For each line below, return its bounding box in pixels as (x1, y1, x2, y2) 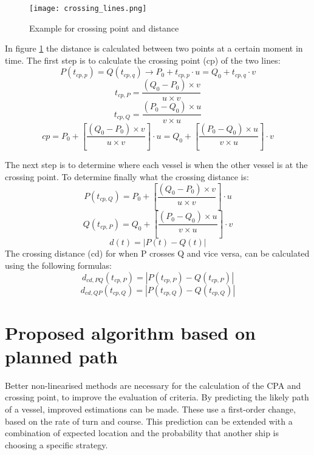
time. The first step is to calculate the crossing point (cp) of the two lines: (5, 53, 281, 66)
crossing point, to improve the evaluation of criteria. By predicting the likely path (5, 391, 309, 403)
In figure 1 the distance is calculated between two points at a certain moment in (5, 42, 303, 55)
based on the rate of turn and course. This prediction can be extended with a (5, 414, 293, 427)
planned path (5, 343, 118, 368)
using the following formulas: (5, 258, 112, 271)
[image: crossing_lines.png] (29, 4, 147, 13)
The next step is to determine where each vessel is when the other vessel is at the (5, 158, 308, 171)
